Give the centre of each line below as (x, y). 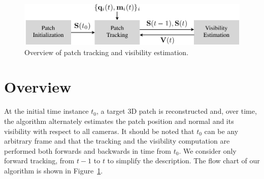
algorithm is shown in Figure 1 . (54, 170)
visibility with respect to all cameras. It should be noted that (99, 131)
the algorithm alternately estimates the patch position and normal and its (119, 121)
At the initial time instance (46, 111)
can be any (221, 131)
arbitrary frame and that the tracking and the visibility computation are (117, 141)
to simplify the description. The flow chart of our (184, 161)
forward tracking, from (39, 161)
